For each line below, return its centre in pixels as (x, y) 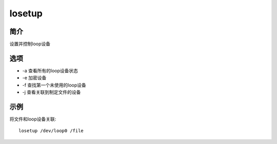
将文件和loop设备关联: (33, 119)
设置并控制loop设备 (30, 44)
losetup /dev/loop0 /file (51, 131)
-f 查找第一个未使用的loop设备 (54, 85)
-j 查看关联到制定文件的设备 (52, 92)
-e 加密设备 (34, 78)
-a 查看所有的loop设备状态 (50, 70)
